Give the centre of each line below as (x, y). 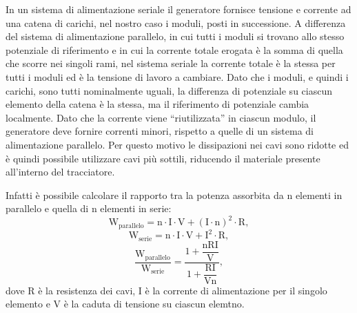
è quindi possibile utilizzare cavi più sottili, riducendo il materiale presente (163, 158)
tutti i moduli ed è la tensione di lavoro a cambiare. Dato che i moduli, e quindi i (177, 76)
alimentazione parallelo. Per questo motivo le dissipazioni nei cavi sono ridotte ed (177, 144)
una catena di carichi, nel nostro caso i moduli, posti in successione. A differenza (176, 22)
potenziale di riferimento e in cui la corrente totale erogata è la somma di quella (174, 49)
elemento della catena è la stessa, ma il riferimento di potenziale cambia (157, 104)
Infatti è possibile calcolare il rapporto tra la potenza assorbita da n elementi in (174, 195)
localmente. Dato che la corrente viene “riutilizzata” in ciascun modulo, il (161, 117)
